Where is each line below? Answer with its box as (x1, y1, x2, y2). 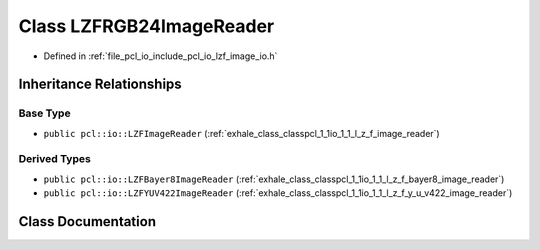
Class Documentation (18, 213, 157, 230)
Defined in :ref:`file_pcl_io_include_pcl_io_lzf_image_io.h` (43, 50, 278, 62)
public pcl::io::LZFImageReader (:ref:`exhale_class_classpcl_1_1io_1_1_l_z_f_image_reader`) (43, 127, 440, 139)
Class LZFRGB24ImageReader (18, 15, 275, 37)
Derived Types (18, 152, 92, 166)
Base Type (18, 106, 71, 120)
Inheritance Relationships (18, 76, 182, 93)
